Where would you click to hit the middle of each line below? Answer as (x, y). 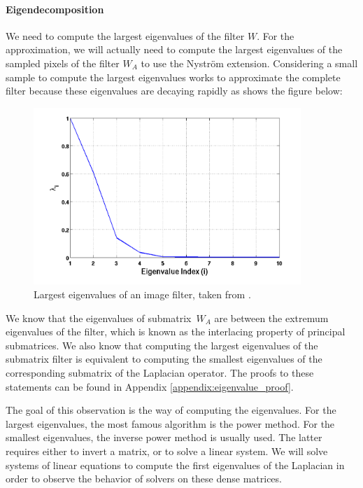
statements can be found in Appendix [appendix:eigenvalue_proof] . (150, 386)
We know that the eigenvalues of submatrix (99, 318)
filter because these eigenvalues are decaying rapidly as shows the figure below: (174, 91)
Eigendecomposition (55, 9)
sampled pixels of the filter (63, 63)
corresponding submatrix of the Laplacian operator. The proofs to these (160, 372)
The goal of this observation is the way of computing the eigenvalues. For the (171, 410)
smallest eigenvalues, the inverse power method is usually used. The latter (164, 437)
